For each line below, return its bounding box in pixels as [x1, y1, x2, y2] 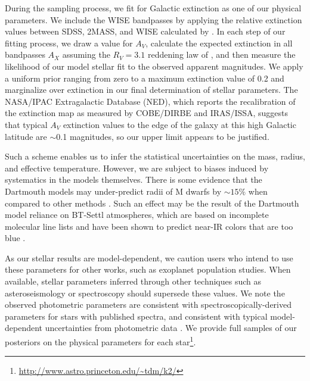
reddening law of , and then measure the [147, 48, 296, 61]
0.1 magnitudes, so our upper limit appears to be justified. [56, 130, 269, 142]
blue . [5, 232, 26, 244]
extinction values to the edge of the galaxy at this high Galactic [63, 118, 296, 130]
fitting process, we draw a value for [5, 36, 133, 49]
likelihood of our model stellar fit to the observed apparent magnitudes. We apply [5, 60, 303, 72]
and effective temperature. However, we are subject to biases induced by [5, 161, 269, 174]
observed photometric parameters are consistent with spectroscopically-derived [5, 298, 292, 311]
